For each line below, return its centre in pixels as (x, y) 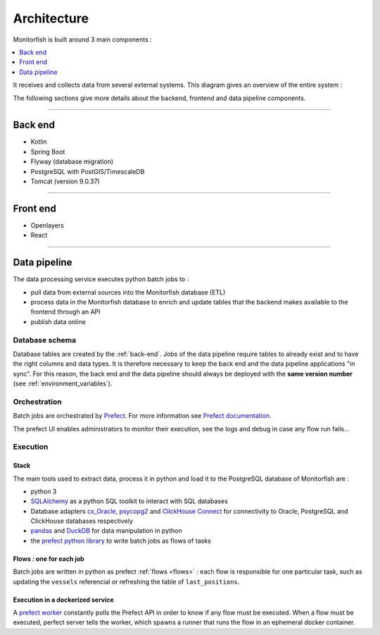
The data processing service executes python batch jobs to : (101, 279)
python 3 (44, 491)
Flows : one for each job (49, 559)
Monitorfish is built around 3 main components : (83, 39)
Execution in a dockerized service (63, 600)
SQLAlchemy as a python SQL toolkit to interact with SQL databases (129, 501)
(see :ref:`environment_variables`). (63, 383)
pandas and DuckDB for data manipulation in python (106, 531)
